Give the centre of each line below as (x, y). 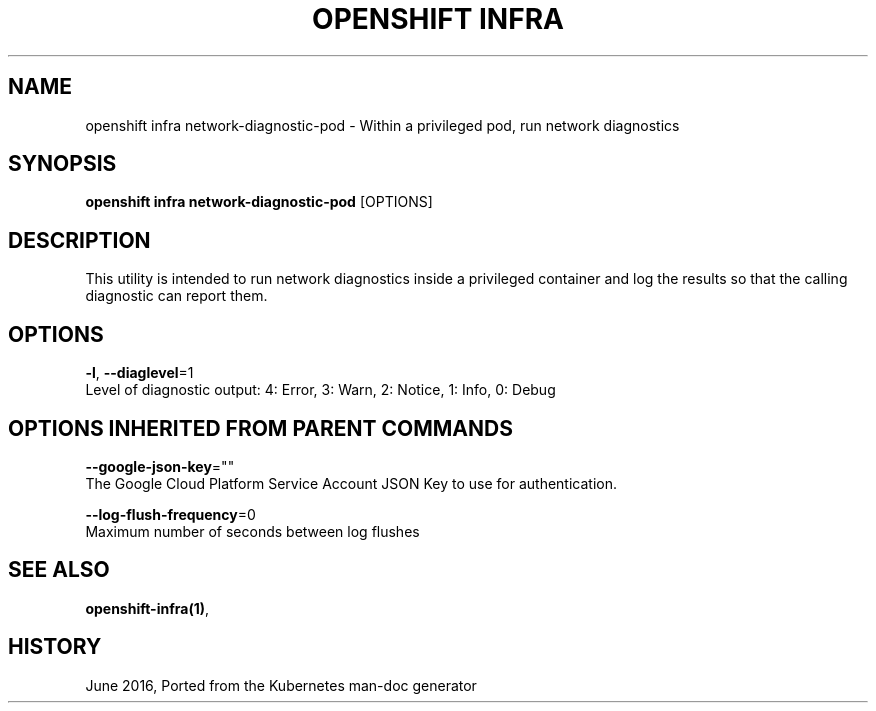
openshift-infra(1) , (147, 608)
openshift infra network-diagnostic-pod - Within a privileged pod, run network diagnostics (382, 125)
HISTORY (55, 647)
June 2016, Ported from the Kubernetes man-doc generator (281, 685)
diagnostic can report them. (176, 296)
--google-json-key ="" (160, 466)
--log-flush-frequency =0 (170, 514)
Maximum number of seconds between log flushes (252, 531)
